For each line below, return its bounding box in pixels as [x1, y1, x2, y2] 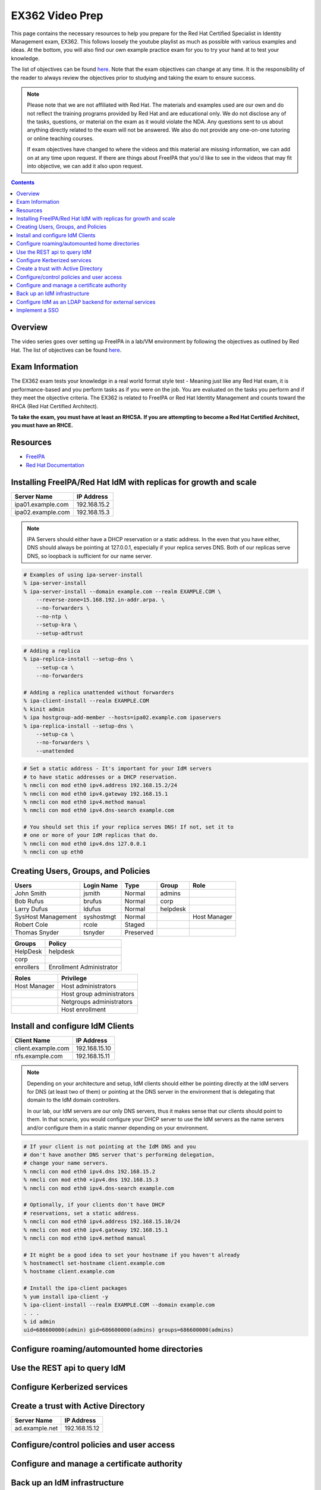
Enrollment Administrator [48, 963, 118, 971]
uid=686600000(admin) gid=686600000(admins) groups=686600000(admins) [23, 1327, 234, 1333]
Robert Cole [14, 920, 49, 929]
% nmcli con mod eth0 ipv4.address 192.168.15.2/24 [23, 782, 178, 789]
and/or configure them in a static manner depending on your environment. [27, 1124, 209, 1131]
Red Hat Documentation [26, 461, 84, 468]
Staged [124, 920, 145, 929]
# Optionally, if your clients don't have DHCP [23, 1202, 165, 1208]
